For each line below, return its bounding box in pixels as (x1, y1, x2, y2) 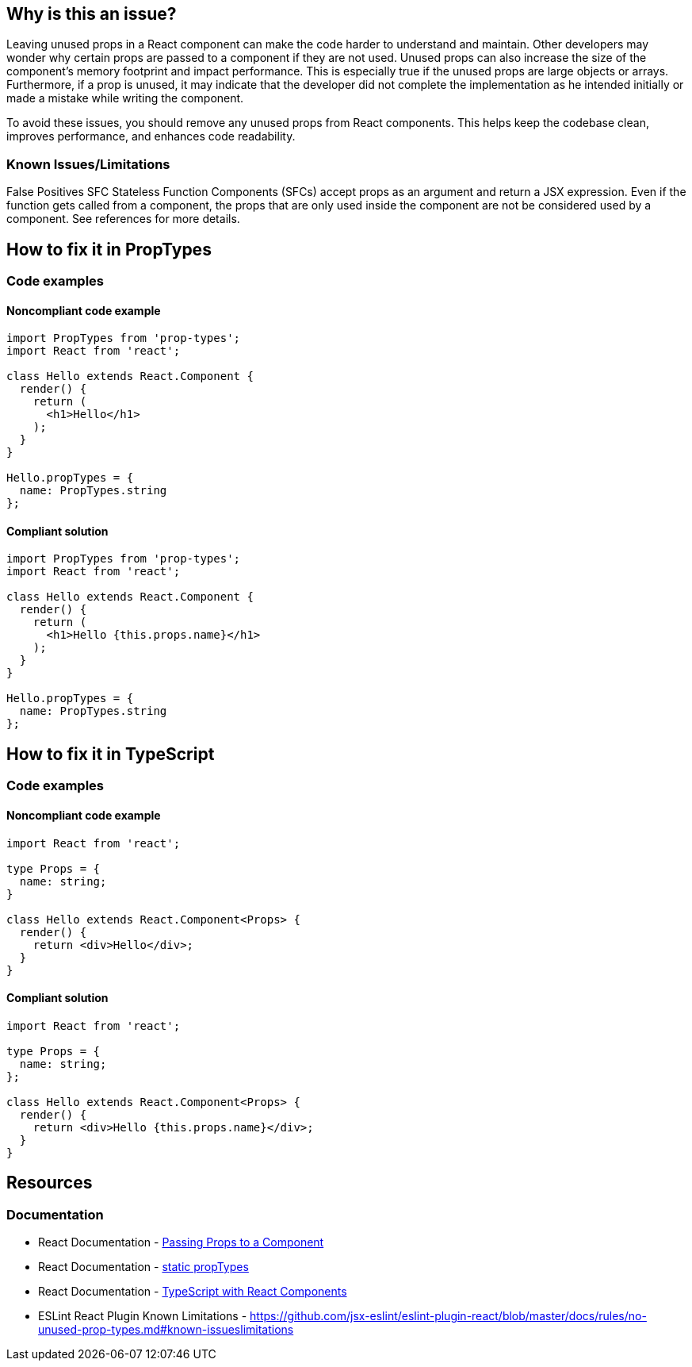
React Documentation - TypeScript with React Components (38, 1284, 347, 1298)
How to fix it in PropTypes (6, 239, 212, 259)
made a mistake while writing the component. (6, 91, 244, 106)
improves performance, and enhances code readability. (6, 129, 296, 144)
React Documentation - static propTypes (38, 1259, 249, 1273)
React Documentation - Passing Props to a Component (38, 1235, 324, 1249)
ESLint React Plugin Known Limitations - (38, 1308, 247, 1323)
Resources (6, 1173, 93, 1193)
